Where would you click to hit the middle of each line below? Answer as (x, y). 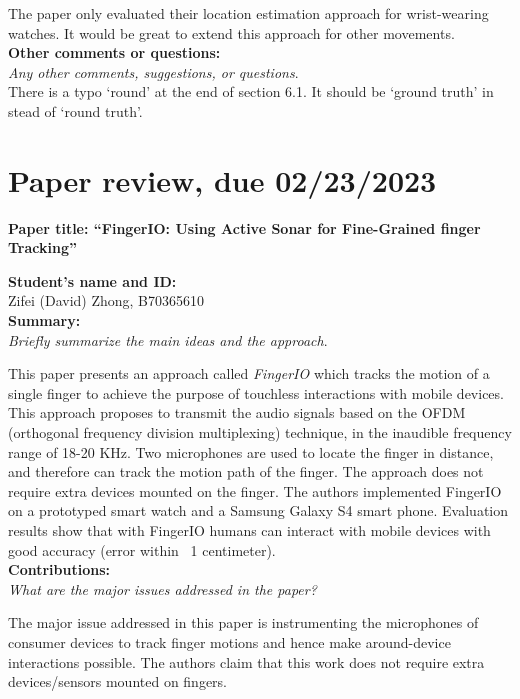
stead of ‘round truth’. (75, 110)
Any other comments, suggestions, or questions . (153, 71)
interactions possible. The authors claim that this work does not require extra (246, 661)
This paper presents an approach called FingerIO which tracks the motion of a (249, 373)
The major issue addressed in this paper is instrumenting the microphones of (243, 622)
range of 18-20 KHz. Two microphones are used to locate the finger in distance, (251, 451)
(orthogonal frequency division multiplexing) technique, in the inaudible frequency (260, 432)
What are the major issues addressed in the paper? (162, 588)
